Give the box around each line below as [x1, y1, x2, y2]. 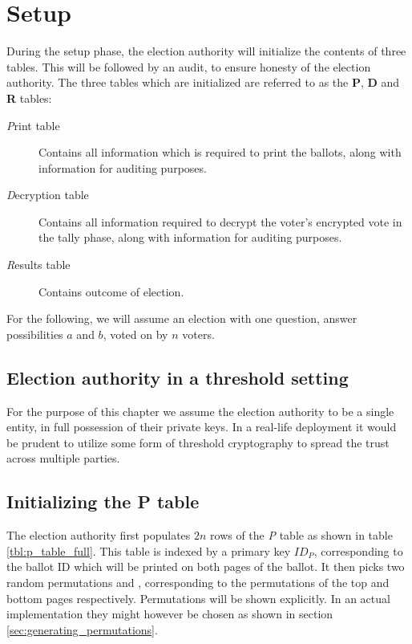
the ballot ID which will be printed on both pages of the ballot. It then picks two [6, 558, 405, 575]
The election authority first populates [6, 527, 191, 544]
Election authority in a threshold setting [6, 365, 349, 389]
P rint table [6, 116, 60, 133]
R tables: [6, 89, 52, 106]
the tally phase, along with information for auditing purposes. [38, 229, 342, 246]
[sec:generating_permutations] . [6, 621, 158, 638]
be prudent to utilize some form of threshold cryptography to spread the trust [6, 434, 390, 450]
